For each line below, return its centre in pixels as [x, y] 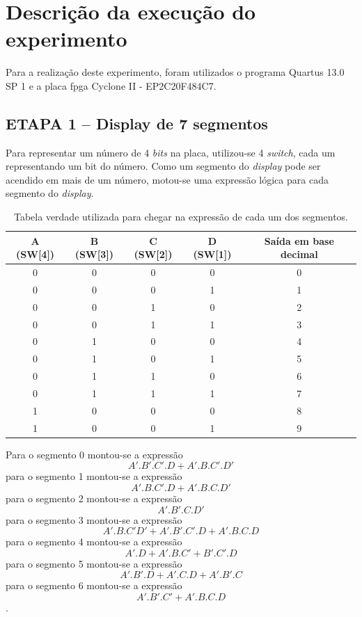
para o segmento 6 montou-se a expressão [94, 585]
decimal [299, 254]
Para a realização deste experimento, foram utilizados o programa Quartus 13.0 [175, 72]
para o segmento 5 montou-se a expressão [94, 563]
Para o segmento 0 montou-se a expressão [94, 454]
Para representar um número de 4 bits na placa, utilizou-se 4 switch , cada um [171, 152]
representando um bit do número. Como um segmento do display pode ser [163, 166]
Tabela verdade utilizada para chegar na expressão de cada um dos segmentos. [181, 217]
